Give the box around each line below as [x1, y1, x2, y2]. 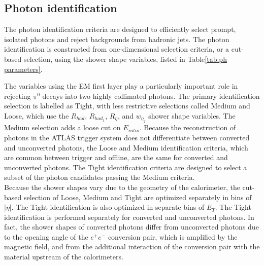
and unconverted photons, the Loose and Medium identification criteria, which [4, 142, 248, 153]
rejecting [4, 90, 31, 101]
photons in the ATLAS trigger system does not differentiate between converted [4, 132, 250, 142]
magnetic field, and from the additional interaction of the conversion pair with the [4, 241, 260, 252]
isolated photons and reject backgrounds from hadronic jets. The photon [4, 33, 229, 44]
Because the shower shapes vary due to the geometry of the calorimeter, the [4, 181, 240, 192]
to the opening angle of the [4, 231, 88, 242]
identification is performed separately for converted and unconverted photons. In [4, 211, 254, 222]
